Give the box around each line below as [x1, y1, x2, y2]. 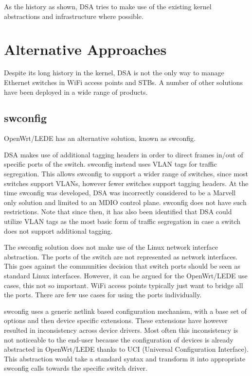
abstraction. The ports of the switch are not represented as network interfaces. [4, 251, 238, 261]
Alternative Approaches [4, 39, 167, 59]
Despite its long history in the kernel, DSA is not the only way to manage [4, 68, 224, 78]
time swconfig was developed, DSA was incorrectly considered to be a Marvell [4, 188, 236, 198]
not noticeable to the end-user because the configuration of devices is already [4, 334, 234, 344]
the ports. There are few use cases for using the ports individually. [4, 290, 202, 300]
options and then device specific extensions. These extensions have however [4, 315, 228, 325]
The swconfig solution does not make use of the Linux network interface [4, 242, 218, 252]
